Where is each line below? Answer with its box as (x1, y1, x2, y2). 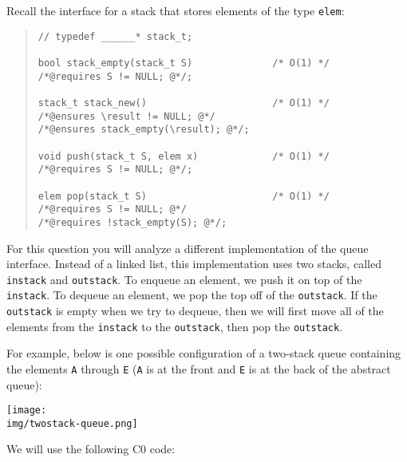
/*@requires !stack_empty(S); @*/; (38, 216, 227, 228)
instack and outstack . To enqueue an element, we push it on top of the (6, 270, 362, 287)
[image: (6, 405, 47, 417)
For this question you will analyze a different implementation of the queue (6, 239, 369, 256)
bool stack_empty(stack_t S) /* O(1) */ (38, 57, 330, 69)
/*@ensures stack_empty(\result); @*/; (38, 124, 250, 136)
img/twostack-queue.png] (6, 417, 138, 429)
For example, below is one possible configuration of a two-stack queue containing (6, 345, 401, 361)
